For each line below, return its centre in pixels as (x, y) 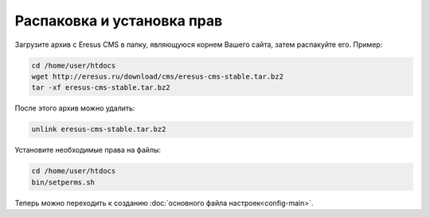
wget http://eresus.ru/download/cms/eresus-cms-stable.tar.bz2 (158, 76)
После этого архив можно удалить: (75, 108)
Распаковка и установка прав (119, 21)
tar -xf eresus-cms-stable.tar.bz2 (101, 88)
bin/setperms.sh (63, 182)
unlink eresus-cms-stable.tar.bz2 (99, 130)
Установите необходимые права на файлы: (88, 150)
